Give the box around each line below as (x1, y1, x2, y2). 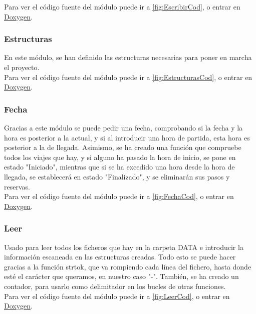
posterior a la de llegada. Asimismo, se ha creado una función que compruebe (4, 142, 241, 152)
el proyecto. (4, 62, 40, 72)
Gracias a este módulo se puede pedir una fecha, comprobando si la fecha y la (4, 122, 243, 132)
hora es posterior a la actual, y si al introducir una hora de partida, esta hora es (4, 132, 250, 142)
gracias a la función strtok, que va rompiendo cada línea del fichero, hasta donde (4, 261, 251, 271)
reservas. (4, 181, 30, 191)
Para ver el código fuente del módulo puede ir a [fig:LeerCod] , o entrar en (4, 290, 230, 301)
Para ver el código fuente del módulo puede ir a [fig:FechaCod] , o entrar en (4, 191, 234, 201)
